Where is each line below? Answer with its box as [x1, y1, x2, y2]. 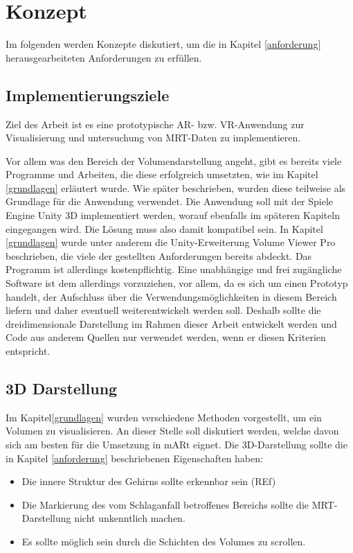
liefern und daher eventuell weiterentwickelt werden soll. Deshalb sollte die [6, 303, 321, 317]
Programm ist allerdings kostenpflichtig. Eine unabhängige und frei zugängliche [6, 262, 342, 276]
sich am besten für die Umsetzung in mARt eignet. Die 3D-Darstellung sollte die [6, 437, 347, 451]
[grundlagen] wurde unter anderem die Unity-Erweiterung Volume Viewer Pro [6, 235, 336, 249]
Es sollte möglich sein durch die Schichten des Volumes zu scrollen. [21, 534, 306, 548]
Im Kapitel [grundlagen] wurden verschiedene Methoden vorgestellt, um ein [6, 410, 322, 424]
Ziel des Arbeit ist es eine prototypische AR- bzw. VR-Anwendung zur [6, 116, 305, 131]
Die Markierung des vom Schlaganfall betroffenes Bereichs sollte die [21, 497, 309, 511]
